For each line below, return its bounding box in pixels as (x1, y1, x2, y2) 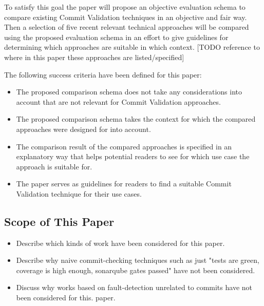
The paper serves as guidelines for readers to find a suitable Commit (16, 178, 232, 189)
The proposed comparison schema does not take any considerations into (16, 86, 242, 97)
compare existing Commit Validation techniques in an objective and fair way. (4, 11, 247, 22)
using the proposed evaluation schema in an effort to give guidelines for (4, 31, 229, 42)
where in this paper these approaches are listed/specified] (4, 51, 184, 62)
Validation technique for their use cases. (16, 188, 142, 199)
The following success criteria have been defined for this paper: (4, 69, 202, 80)
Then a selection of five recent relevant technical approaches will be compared (4, 22, 249, 32)
